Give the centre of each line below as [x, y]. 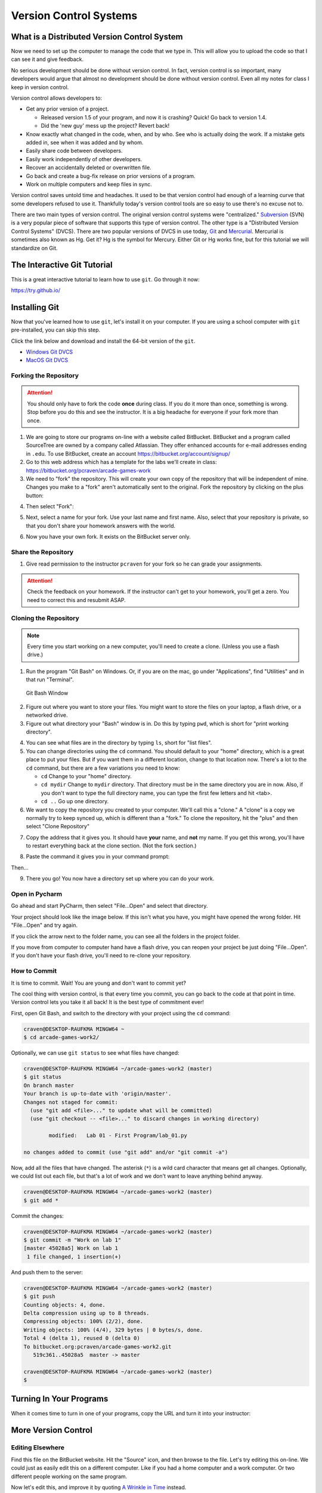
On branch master [49, 1085]
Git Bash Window [47, 693]
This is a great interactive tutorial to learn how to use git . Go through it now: [105, 279]
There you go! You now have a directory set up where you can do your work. [120, 878]
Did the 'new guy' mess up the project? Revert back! [105, 126]
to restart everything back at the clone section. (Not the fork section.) [111, 846]
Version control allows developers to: [57, 98]
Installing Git [35, 307]
